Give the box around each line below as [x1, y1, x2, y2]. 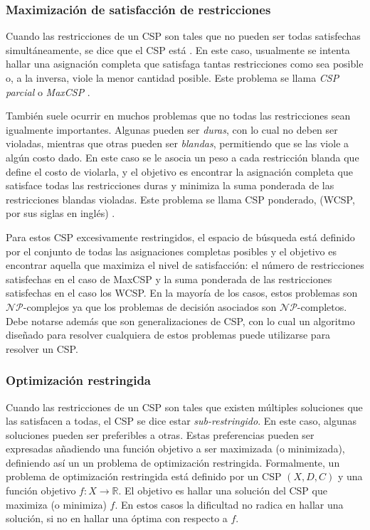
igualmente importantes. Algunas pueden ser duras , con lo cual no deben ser [6, 122, 338, 137]
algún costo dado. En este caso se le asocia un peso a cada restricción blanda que [6, 149, 359, 164]
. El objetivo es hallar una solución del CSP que [118, 483, 327, 498]
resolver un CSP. [6, 341, 78, 356]
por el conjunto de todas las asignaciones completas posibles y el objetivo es [6, 243, 337, 258]
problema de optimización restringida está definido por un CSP [6, 469, 282, 484]
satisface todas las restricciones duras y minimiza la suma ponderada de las [6, 178, 334, 193]
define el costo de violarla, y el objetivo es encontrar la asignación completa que [6, 164, 353, 179]
